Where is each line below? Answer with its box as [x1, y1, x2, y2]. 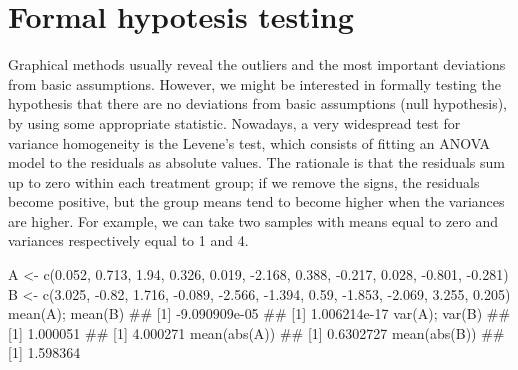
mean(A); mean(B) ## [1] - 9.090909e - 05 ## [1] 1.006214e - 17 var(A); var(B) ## [8, 303, 511, 324]
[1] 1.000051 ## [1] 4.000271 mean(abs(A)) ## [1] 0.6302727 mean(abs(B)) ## [8, 322, 505, 343]
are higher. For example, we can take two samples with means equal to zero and [8, 210, 499, 231]
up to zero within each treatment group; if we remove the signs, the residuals [8, 171, 480, 192]
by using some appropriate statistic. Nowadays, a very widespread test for [8, 112, 461, 133]
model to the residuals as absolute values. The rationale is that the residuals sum [8, 152, 505, 173]
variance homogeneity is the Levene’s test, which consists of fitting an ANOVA [8, 132, 491, 153]
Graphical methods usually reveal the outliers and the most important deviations [8, 54, 506, 75]
